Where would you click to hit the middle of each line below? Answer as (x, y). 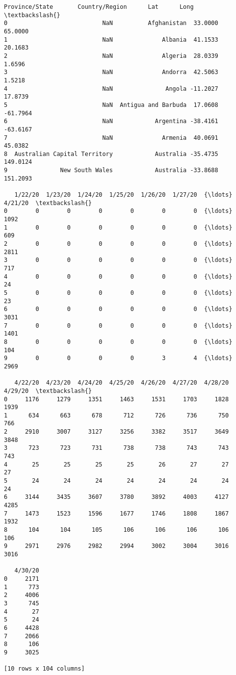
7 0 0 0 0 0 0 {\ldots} (118, 325)
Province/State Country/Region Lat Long (99, 7)
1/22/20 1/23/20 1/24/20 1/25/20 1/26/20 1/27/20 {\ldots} (123, 195)
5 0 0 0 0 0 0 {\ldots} (118, 293)
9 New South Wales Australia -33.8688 (111, 170)
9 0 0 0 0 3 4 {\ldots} (118, 358)
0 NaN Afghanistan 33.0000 (111, 23)
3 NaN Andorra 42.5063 (111, 72)
